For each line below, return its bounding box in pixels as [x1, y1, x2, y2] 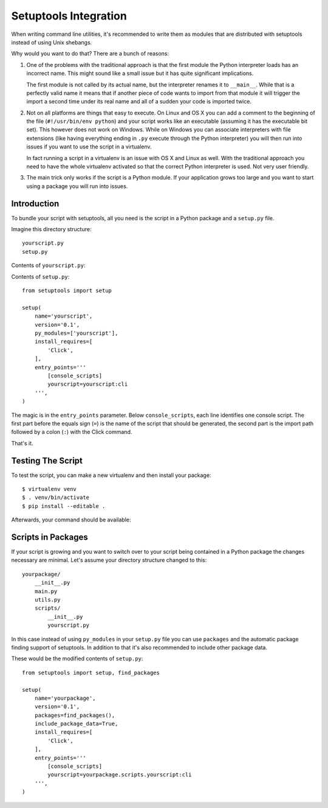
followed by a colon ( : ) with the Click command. [11, 428, 132, 436]
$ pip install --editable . [22, 503, 106, 509]
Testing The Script [11, 455, 83, 465]
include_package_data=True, [34, 720, 118, 727]
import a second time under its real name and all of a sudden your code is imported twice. [26, 98, 252, 105]
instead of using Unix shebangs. [11, 38, 92, 46]
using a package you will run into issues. [26, 183, 128, 190]
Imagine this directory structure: [11, 226, 92, 233]
